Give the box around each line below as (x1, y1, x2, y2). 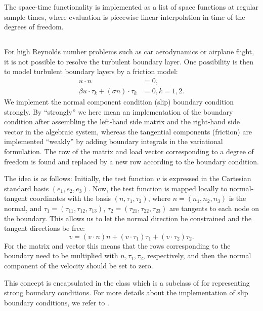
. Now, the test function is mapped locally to (88, 183, 228, 193)
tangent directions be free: (4, 223, 85, 233)
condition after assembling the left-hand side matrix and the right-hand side (4, 116, 240, 127)
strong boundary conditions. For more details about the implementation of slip (4, 287, 248, 298)
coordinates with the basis (29, 193, 111, 203)
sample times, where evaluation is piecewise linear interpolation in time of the (4, 11, 245, 22)
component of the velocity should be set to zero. (4, 260, 153, 270)
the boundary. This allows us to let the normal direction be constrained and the (4, 213, 252, 223)
